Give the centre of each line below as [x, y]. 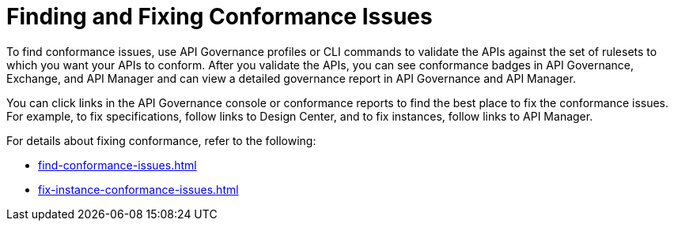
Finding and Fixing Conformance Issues [220, 17]
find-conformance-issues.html [117, 165]
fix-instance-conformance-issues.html [138, 189]
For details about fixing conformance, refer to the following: [161, 140]
